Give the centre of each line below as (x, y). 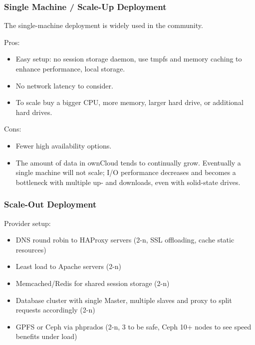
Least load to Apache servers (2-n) (69, 266)
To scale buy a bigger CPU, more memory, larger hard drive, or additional (129, 102)
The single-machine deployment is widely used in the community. (104, 25)
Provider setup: (27, 223)
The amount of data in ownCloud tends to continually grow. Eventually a (128, 162)
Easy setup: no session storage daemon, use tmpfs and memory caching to (129, 59)
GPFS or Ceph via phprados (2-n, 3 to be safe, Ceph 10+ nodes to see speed (133, 326)
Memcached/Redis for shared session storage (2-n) (93, 283)
